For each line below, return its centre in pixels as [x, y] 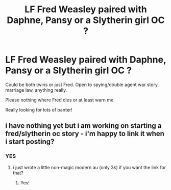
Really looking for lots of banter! [39, 110]
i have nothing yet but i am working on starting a [83, 126]
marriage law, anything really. [36, 90]
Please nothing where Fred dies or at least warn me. [60, 100]
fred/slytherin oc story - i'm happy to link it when [85, 134]
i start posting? [30, 142]
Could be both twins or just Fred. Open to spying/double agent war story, [82, 85]
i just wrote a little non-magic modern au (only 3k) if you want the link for [89, 167]
